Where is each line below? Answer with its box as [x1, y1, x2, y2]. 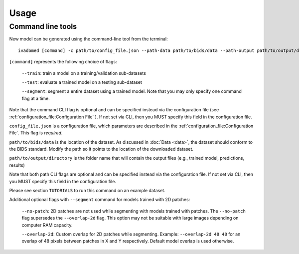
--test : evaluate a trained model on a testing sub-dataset [21, 79, 142, 85]
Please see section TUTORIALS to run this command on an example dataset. [9, 188, 165, 194]
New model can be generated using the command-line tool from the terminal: [9, 36, 168, 42]
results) [9, 162, 25, 168]
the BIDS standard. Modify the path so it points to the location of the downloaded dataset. [9, 146, 194, 152]
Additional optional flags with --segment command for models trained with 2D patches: [9, 197, 190, 203]
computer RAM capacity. [21, 222, 73, 228]
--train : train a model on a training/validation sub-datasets [21, 70, 147, 76]
